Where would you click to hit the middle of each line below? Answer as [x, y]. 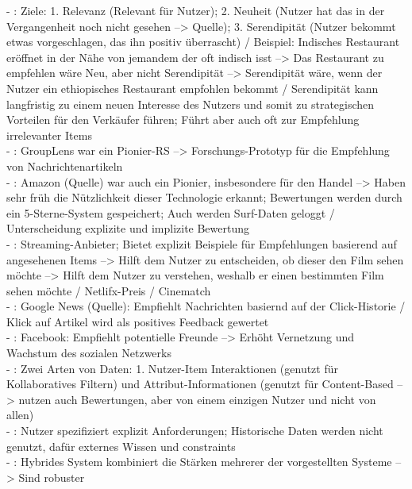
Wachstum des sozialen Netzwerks [89, 353]
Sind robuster [52, 477]
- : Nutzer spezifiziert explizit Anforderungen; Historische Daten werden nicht [195, 431]
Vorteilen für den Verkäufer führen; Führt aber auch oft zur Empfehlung [183, 119]
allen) [20, 415]
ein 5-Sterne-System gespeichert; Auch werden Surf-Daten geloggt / [171, 212]
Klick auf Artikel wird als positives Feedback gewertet [138, 321]
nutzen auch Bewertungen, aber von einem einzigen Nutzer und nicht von [197, 399]
